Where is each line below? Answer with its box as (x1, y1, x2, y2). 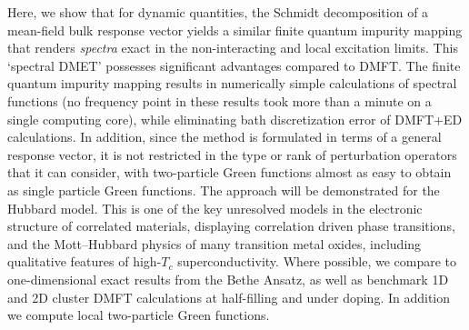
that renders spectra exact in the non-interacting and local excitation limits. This (7, 38, 458, 57)
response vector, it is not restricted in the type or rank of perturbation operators (7, 145, 457, 164)
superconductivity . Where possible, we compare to (177, 252, 457, 271)
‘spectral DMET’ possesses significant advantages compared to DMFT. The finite (7, 55, 461, 75)
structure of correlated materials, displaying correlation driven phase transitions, (7, 216, 455, 235)
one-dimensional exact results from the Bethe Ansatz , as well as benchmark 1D (7, 269, 449, 288)
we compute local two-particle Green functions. (7, 305, 270, 325)
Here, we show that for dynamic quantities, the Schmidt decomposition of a (7, 3, 429, 21)
